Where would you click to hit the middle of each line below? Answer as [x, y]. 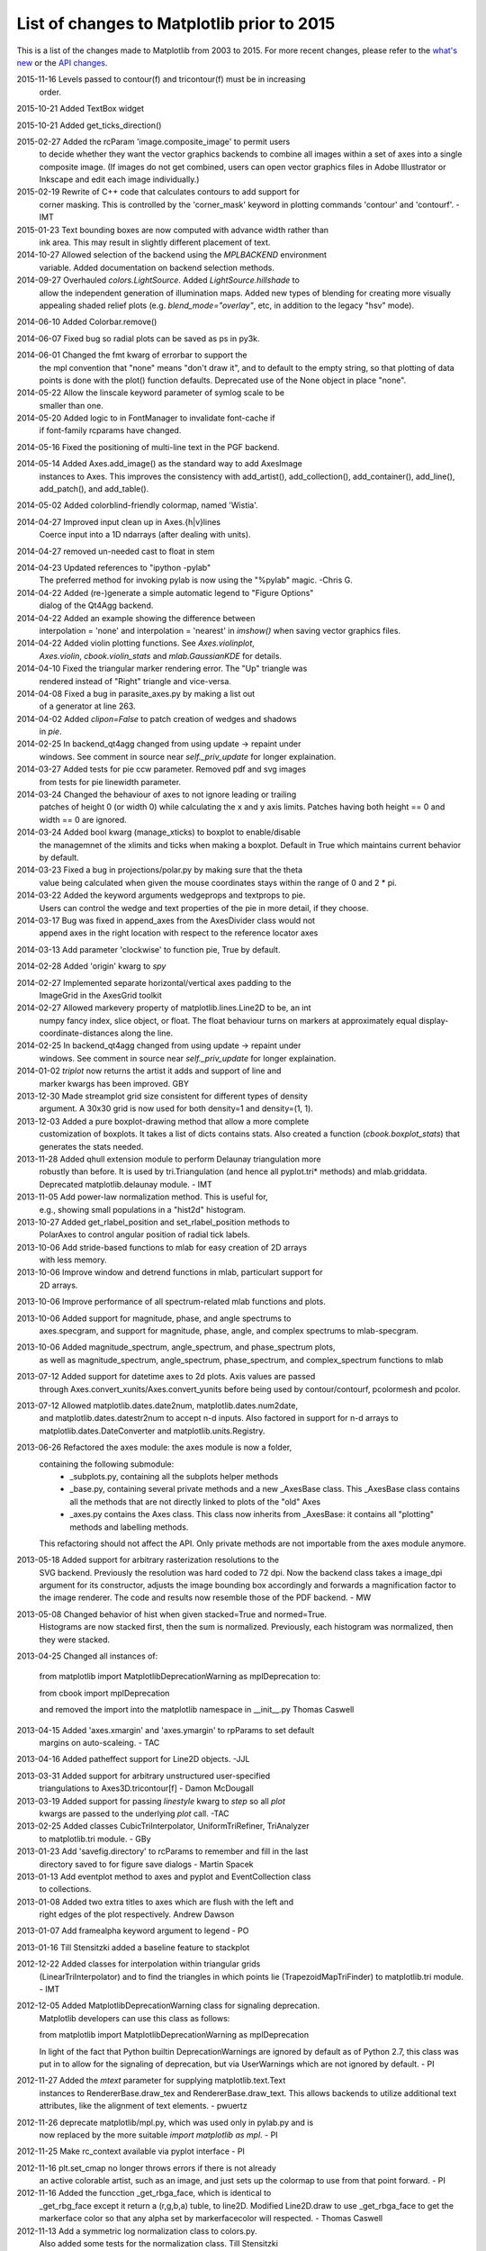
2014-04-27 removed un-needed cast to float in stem [116, 551]
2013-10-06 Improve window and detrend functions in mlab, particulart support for [170, 1272]
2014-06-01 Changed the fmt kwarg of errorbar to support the [132, 355]
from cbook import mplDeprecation [104, 1693]
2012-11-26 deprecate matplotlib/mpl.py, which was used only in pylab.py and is [165, 2122]
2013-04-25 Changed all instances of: [87, 1656]
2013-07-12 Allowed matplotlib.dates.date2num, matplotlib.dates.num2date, [157, 1406]
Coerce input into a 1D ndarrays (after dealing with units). [145, 535]
